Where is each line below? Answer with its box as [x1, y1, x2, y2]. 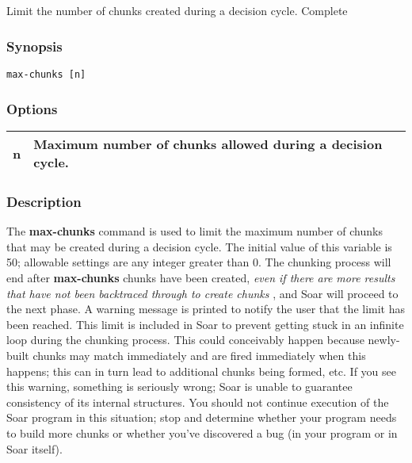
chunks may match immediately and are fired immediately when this [32, 347, 366, 364]
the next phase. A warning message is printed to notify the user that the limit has [6, 300, 406, 317]
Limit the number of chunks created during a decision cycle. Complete [6, 2, 348, 19]
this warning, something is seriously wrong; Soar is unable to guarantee [6, 378, 353, 395]
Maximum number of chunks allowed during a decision [33, 135, 383, 154]
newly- [368, 331, 400, 348]
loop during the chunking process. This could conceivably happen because [6, 331, 364, 348]
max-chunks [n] [6, 69, 86, 81]
